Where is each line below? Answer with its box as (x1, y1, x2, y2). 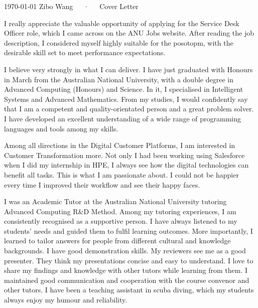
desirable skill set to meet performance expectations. (4, 47, 166, 58)
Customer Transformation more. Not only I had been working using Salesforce (4, 149, 245, 160)
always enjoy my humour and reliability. (4, 294, 127, 305)
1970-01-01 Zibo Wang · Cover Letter (4, 1, 139, 11)
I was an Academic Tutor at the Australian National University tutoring (4, 196, 227, 207)
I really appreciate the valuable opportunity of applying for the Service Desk (4, 18, 239, 28)
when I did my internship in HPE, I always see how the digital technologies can (4, 160, 249, 170)
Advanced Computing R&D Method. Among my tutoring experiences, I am (4, 206, 236, 216)
